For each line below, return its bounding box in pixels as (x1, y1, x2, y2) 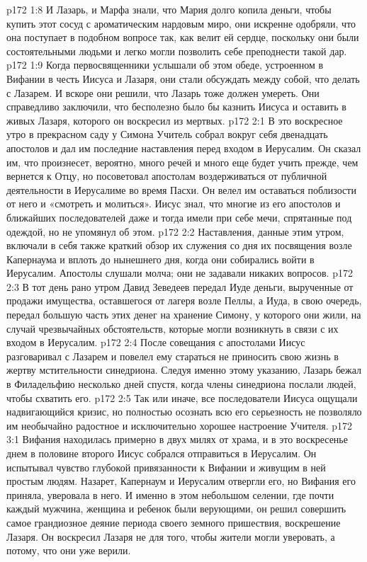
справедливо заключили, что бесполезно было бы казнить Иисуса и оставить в (6, 99, 346, 114)
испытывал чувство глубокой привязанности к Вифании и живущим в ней (6, 459, 326, 474)
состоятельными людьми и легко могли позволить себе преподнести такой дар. (6, 43, 347, 58)
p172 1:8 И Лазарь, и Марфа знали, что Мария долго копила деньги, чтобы (6, 2, 332, 16)
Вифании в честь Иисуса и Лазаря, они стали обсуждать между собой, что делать (6, 71, 360, 86)
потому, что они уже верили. (6, 543, 131, 558)
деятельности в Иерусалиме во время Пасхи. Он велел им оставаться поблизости (6, 182, 356, 197)
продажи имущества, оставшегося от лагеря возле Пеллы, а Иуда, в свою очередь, (6, 293, 362, 308)
